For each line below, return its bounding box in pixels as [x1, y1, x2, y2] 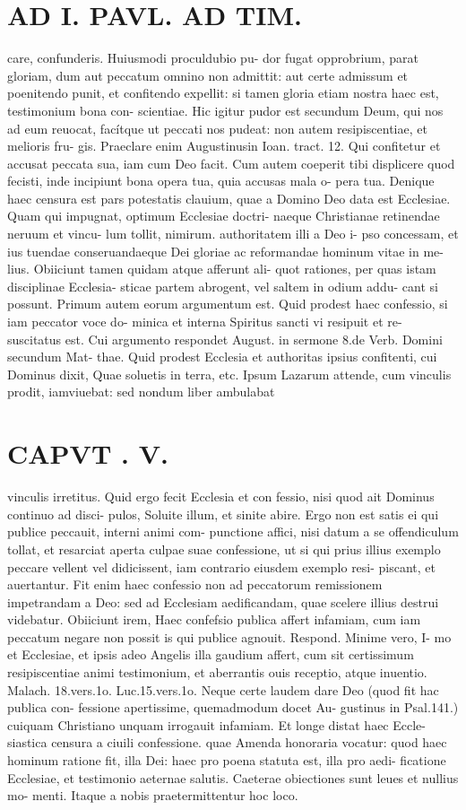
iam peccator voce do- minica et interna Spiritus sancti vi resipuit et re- [7, 312, 402, 331]
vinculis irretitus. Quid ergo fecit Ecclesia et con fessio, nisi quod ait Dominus [7, 487, 435, 506]
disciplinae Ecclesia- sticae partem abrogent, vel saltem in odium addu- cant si [7, 276, 438, 295]
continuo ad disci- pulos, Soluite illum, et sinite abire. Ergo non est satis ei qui [7, 504, 439, 523]
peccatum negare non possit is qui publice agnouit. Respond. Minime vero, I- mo [7, 627, 452, 646]
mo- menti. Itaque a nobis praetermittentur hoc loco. [7, 786, 298, 805]
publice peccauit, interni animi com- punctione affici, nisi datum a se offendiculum [7, 522, 459, 541]
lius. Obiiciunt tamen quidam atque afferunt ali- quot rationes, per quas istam [7, 259, 436, 278]
